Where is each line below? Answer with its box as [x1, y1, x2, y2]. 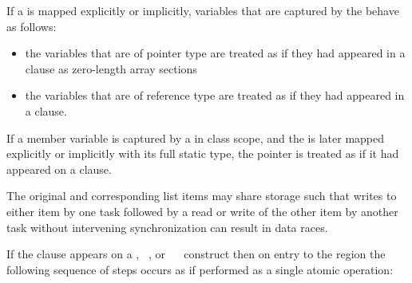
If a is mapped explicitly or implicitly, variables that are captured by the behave [6, 2, 399, 18]
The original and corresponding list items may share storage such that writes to [6, 187, 397, 204]
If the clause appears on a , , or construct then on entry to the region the [6, 246, 386, 262]
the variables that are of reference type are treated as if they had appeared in [25, 87, 405, 104]
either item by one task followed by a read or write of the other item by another [6, 202, 398, 219]
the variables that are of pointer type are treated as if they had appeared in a [25, 45, 406, 61]
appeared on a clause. [6, 160, 112, 177]
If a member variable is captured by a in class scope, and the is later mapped [6, 129, 385, 146]
